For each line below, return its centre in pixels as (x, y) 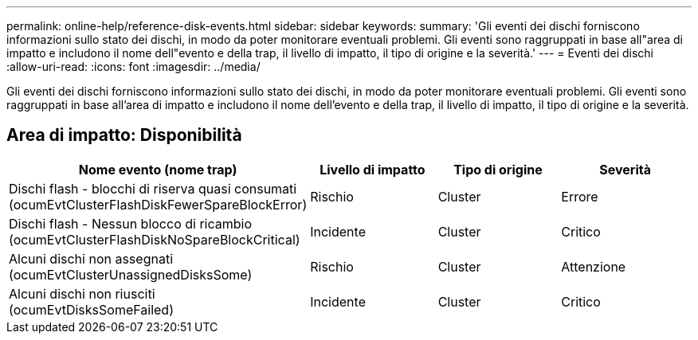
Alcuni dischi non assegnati (91, 258)
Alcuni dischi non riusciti (82, 293)
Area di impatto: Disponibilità (124, 135)
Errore (580, 196)
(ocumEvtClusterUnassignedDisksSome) (131, 274)
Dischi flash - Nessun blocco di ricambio (131, 223)
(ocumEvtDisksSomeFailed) (91, 309)
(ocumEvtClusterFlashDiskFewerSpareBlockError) (158, 204)
